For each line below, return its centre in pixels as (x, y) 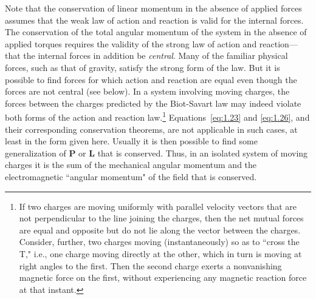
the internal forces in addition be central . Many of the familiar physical (156, 55)
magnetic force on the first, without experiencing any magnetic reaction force (163, 277)
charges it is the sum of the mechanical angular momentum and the (131, 165)
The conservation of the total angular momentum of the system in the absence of (156, 32)
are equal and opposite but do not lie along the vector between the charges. (160, 230)
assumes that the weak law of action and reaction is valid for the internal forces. (154, 20)
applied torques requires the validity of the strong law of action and (131, 43)
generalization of (36, 153)
